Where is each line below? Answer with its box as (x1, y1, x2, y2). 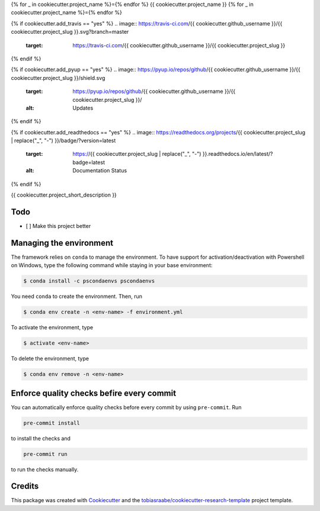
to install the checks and (11, 435, 71, 442)
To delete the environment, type (11, 355, 89, 362)
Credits (11, 481, 39, 491)
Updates (72, 104, 94, 111)
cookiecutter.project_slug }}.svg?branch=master (11, 28, 129, 36)
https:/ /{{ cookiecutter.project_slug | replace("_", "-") (72, 150, 201, 158)
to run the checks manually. (11, 465, 79, 473)
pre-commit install (23, 419, 80, 426)
